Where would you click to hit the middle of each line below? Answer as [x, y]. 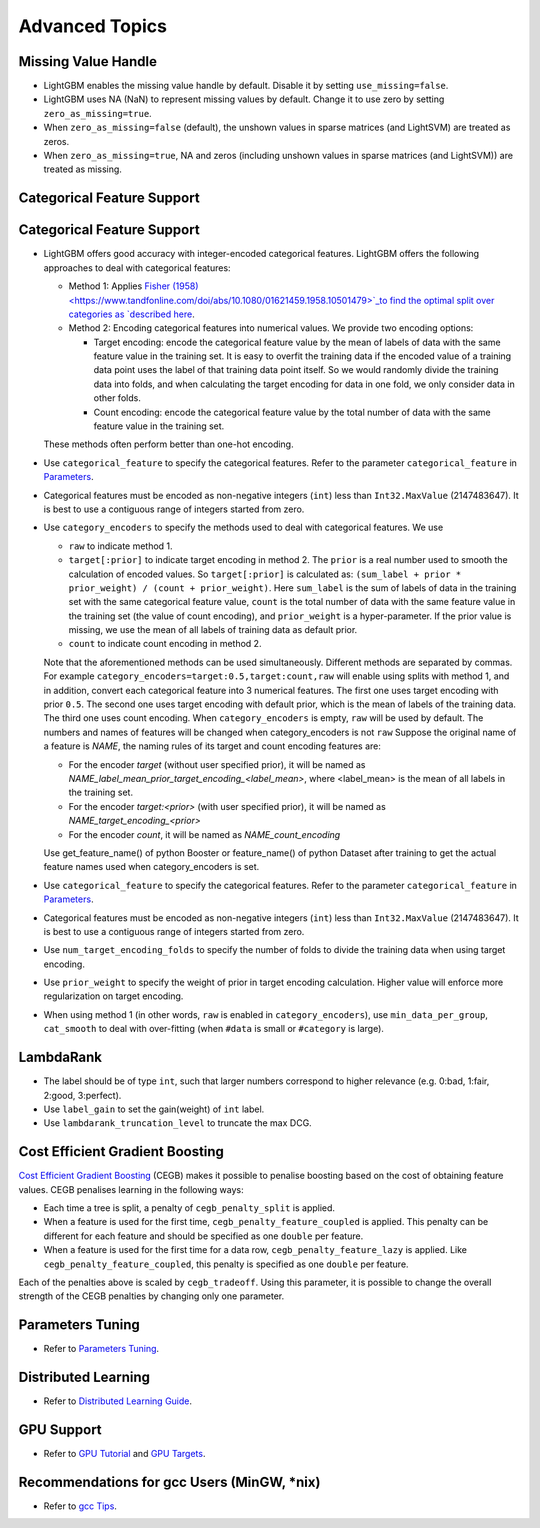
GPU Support [60, 1429]
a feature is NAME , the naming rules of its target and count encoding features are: [212, 746]
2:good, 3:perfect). [82, 1095]
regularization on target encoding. [113, 996]
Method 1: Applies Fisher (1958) [133, 286]
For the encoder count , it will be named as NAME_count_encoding [204, 834]
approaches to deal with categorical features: [137, 267]
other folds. [117, 398]
